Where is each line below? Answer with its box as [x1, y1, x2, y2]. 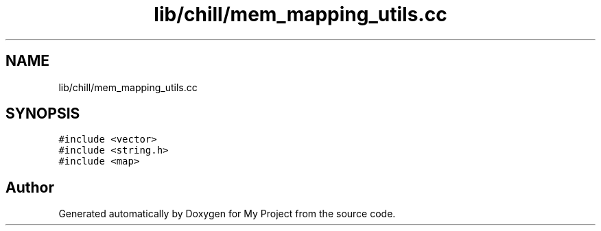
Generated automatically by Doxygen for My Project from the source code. [58, 208, 396, 220]
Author [5, 178, 54, 196]
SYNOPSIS [5, 105, 80, 123]
